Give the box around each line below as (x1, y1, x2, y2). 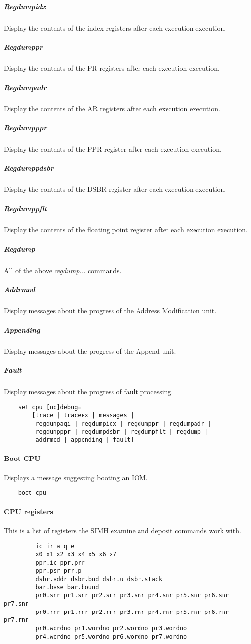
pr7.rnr (4, 616, 29, 624)
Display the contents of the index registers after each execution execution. (4, 22, 226, 32)
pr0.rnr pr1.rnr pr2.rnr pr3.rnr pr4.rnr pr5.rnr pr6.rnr (35, 608, 229, 615)
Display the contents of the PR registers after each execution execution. (4, 62, 220, 73)
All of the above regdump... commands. (4, 265, 122, 275)
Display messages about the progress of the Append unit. (4, 345, 176, 356)
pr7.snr (4, 600, 29, 607)
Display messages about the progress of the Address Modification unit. (4, 305, 217, 315)
